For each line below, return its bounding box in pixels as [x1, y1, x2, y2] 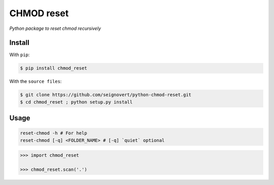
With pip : [9, 52, 30, 58]
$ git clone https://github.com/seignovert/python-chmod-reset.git [20, 92, 192, 98]
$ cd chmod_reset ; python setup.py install [20, 99, 133, 105]
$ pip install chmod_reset [20, 65, 87, 71]
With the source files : [9, 79, 62, 85]
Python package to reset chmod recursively [9, 25, 101, 31]
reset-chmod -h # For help [20, 130, 87, 136]
